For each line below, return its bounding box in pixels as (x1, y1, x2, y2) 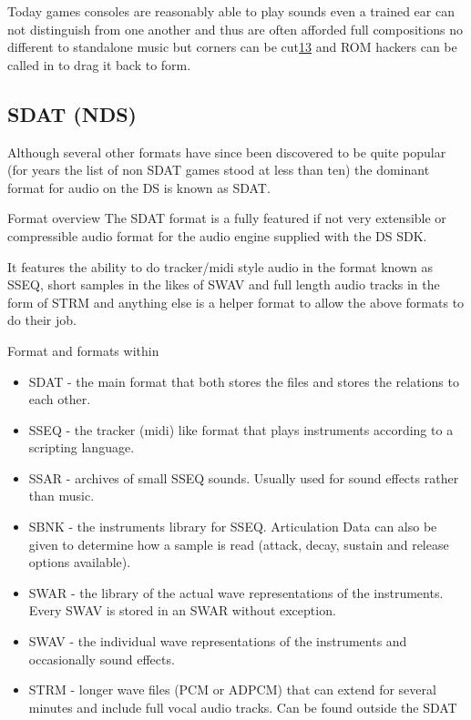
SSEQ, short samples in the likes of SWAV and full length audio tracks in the (7, 275, 440, 294)
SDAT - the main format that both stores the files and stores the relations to (28, 371, 459, 390)
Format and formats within (7, 340, 159, 360)
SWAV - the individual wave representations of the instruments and (28, 632, 407, 651)
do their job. (7, 310, 77, 330)
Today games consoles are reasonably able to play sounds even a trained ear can (7, 2, 455, 20)
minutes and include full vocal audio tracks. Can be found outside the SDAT (28, 697, 457, 716)
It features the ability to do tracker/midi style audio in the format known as (7, 257, 434, 276)
